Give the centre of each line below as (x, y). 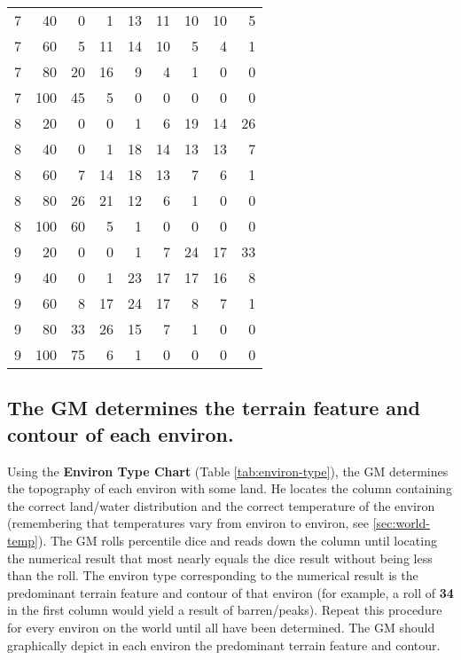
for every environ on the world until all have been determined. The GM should (221, 627)
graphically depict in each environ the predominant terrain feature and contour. (224, 644)
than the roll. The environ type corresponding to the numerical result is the (213, 575)
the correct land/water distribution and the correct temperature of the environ (221, 505)
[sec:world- (401, 523)
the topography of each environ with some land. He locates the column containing (230, 488)
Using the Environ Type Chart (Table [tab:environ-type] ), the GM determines (228, 471)
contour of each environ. (121, 433)
